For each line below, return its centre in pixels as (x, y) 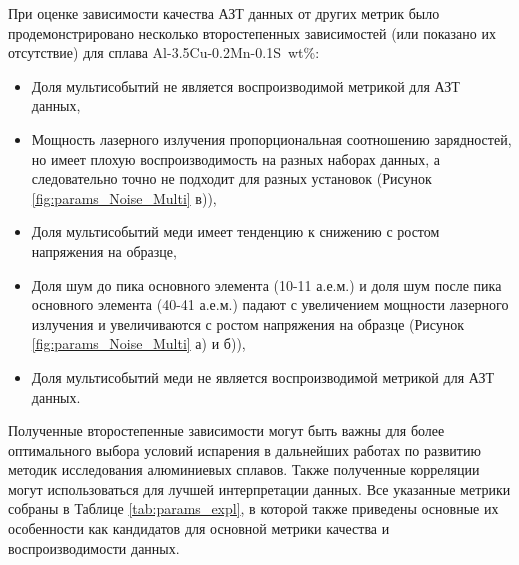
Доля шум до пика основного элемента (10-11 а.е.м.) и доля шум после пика (266, 284)
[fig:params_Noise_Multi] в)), (124, 197)
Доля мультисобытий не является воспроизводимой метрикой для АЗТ (245, 85)
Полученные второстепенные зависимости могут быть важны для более (226, 430)
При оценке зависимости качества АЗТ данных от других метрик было (224, 13)
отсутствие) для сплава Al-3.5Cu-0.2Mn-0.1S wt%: (164, 52)
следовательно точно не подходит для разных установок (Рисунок (231, 178)
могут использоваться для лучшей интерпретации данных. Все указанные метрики (259, 488)
